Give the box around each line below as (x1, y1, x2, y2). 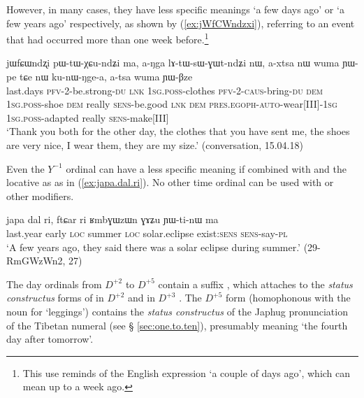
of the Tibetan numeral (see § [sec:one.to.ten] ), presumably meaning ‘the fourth (6, 318, 348, 332)
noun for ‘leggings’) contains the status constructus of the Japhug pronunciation (6, 304, 348, 318)
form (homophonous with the (226, 290, 351, 305)
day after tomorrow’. (6, 332, 94, 346)
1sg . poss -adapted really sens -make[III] (6, 110, 169, 125)
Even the (6, 161, 45, 176)
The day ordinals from (6, 276, 102, 291)
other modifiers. (6, 188, 74, 203)
